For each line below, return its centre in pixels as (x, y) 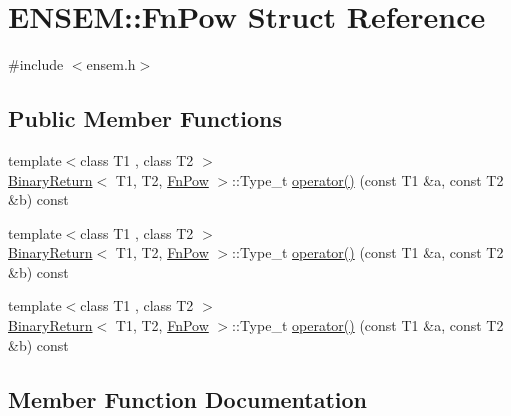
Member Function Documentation (188, 398)
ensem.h (111, 64)
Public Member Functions (145, 118)
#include (36, 64)
